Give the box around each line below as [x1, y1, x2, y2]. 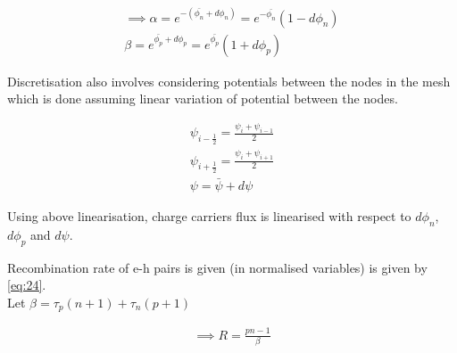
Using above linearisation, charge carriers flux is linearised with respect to [7, 206, 411, 225]
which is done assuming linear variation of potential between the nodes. [7, 89, 398, 108]
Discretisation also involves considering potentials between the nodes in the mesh [7, 71, 451, 90]
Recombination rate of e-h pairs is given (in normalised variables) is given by [7, 258, 428, 276]
